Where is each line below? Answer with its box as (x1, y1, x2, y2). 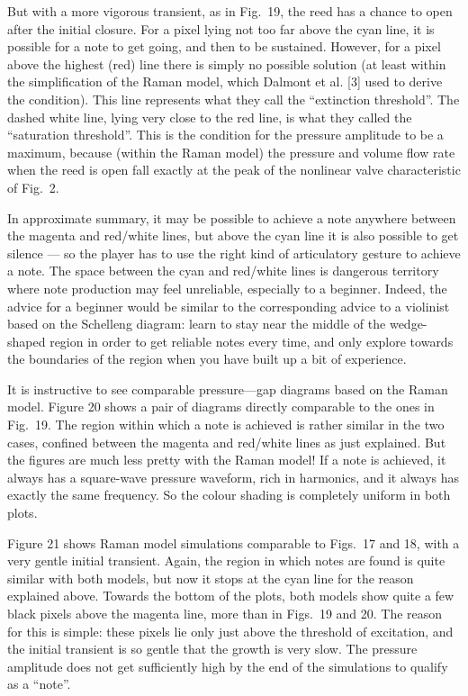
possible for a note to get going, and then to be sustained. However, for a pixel (7, 37, 441, 56)
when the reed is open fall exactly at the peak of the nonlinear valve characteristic (7, 160, 461, 179)
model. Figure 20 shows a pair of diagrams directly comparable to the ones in (7, 397, 435, 416)
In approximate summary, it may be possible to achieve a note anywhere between (7, 208, 456, 227)
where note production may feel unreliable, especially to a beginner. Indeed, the (7, 278, 447, 297)
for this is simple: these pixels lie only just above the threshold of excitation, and (7, 621, 454, 640)
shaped (7, 331, 46, 350)
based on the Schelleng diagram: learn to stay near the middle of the (7, 314, 386, 333)
